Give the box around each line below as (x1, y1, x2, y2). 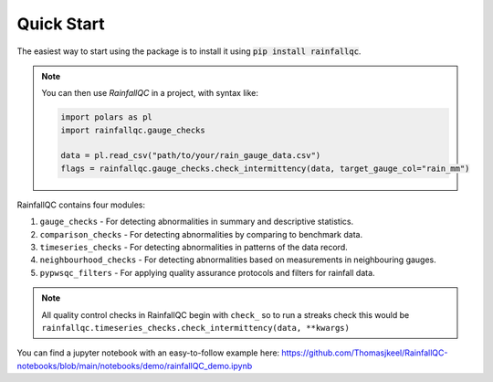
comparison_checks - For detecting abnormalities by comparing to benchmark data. (39, 228, 363, 239)
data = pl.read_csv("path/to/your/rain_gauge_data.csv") (60, 151, 321, 161)
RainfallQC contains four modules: (16, 199, 146, 210)
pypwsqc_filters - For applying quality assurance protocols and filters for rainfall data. (39, 267, 375, 278)
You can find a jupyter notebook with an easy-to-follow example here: (16, 347, 280, 358)
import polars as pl (60, 112, 152, 122)
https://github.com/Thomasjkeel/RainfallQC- (281, 347, 448, 358)
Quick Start (16, 14, 105, 34)
